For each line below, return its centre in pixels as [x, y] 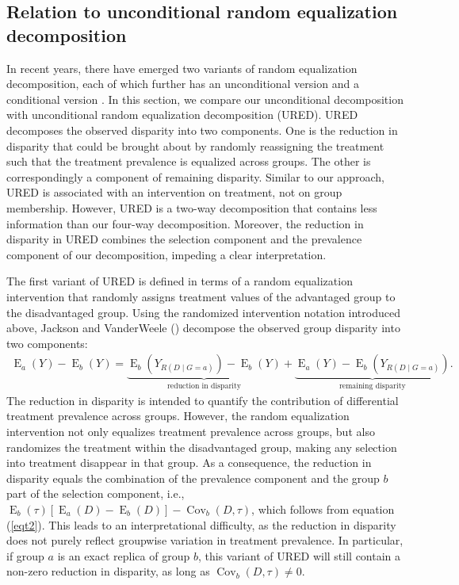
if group [25, 555]
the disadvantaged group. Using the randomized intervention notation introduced [203, 312]
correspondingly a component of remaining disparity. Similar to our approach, [195, 176]
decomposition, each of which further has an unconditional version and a [183, 84]
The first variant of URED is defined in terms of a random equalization [180, 281]
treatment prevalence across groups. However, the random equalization [178, 416]
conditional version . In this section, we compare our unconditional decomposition [205, 99]
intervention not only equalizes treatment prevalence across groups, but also [191, 431]
